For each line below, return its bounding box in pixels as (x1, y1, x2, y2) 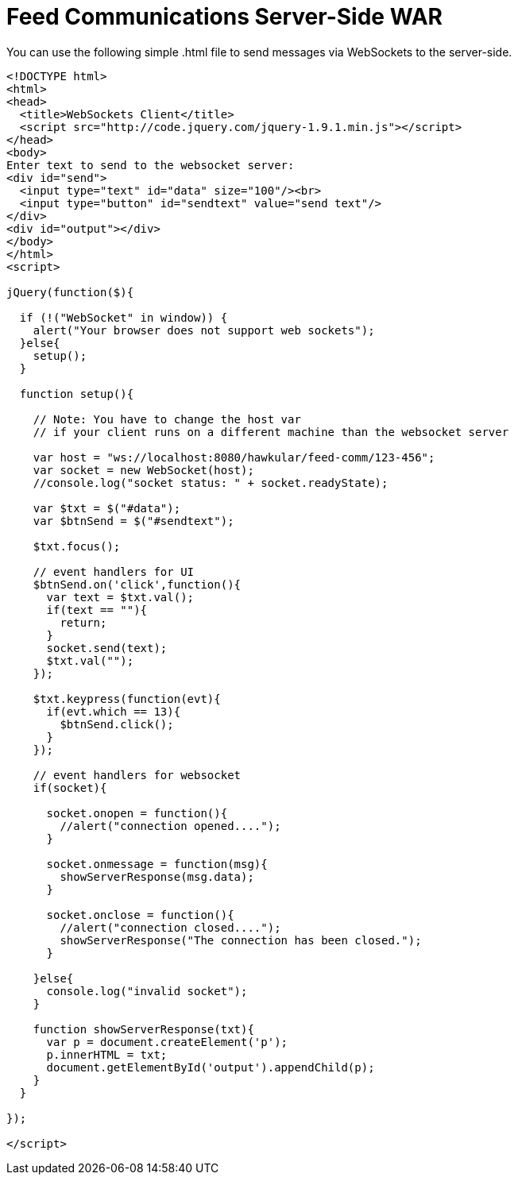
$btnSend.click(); (60, 717, 174, 731)
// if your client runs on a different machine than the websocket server (33, 425, 509, 438)
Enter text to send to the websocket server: (6, 158, 295, 172)
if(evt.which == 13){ (46, 704, 181, 718)
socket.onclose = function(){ (46, 908, 234, 921)
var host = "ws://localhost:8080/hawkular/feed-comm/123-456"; (33, 450, 435, 464)
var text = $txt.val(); (46, 590, 195, 604)
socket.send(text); (46, 641, 168, 654)
